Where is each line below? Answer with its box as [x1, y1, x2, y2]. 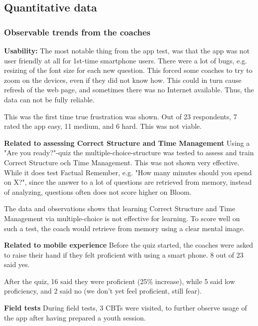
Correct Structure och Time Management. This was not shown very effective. [4, 157, 240, 167]
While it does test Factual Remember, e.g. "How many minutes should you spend [4, 167, 252, 177]
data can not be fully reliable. [4, 94, 95, 104]
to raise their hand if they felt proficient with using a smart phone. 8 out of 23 [4, 249, 244, 260]
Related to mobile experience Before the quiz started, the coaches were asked [4, 240, 254, 250]
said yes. [4, 259, 30, 270]
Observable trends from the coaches [4, 25, 151, 38]
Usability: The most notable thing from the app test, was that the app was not [4, 45, 250, 55]
